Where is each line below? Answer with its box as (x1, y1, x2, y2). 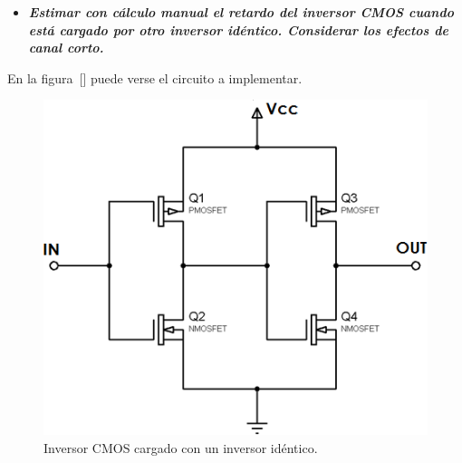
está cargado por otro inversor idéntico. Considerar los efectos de (28, 20, 448, 39)
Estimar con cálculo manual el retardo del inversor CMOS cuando (28, 3, 455, 21)
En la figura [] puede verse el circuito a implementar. (7, 68, 303, 87)
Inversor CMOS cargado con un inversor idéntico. (43, 438, 318, 457)
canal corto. (28, 38, 104, 57)
